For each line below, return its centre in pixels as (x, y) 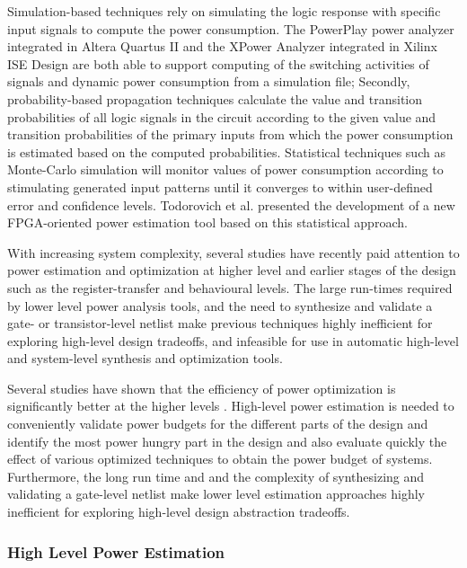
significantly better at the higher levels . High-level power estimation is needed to (231, 406)
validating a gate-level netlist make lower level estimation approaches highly (216, 494)
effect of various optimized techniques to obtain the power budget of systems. (220, 459)
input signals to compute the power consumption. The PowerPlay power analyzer (231, 28)
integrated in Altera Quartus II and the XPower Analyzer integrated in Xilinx (222, 46)
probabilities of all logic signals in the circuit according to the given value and (222, 116)
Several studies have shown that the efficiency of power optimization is (202, 388)
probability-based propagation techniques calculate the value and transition (215, 98)
